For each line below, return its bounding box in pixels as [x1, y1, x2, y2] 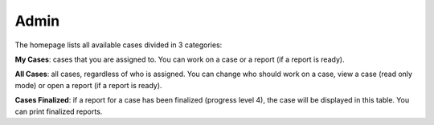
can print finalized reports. [14, 107, 103, 116]
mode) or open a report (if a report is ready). [14, 80, 162, 90]
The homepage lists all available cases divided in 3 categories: [14, 40, 223, 50]
